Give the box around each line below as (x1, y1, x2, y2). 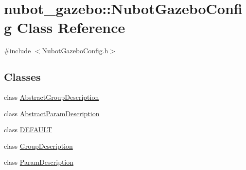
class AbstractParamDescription (4, 108, 100, 118)
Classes (4, 69, 41, 84)
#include (4, 46, 31, 56)
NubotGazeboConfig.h (42, 46, 108, 56)
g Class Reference (4, 17, 125, 37)
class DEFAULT (4, 124, 52, 135)
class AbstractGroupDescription (4, 92, 99, 102)
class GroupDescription (4, 140, 73, 151)
